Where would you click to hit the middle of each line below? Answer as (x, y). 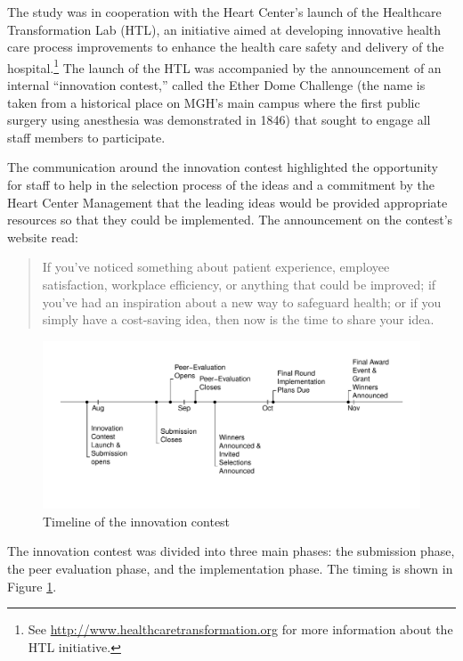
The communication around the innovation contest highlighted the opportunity (223, 167)
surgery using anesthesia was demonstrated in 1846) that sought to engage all (219, 120)
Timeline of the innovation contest (137, 521)
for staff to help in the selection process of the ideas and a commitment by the (221, 184)
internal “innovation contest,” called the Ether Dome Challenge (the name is (216, 85)
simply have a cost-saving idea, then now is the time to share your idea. (238, 319)
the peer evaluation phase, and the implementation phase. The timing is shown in (230, 568)
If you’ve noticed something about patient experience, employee (216, 267)
